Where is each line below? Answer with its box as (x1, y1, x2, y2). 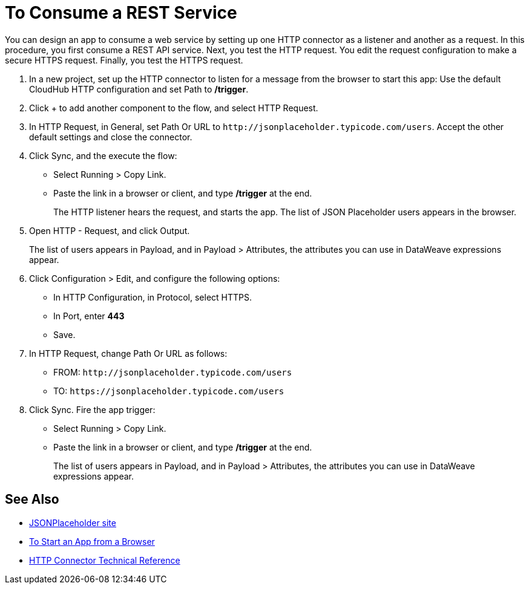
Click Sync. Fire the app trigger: (29, 404, 156, 415)
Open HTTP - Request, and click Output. (29, 225, 190, 236)
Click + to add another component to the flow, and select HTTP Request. (29, 102, 318, 113)
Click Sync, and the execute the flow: (29, 150, 177, 161)
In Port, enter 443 (53, 310, 125, 321)
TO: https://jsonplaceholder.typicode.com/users (53, 385, 284, 396)
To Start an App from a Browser (29, 536, 155, 547)
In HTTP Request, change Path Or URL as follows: (29, 348, 228, 359)
